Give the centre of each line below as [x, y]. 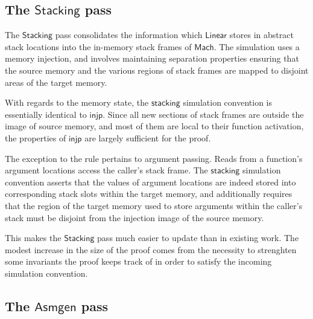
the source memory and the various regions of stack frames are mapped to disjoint [157, 70]
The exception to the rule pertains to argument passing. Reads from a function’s [154, 158]
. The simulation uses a [257, 46]
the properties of [36, 137]
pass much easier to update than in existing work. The [198, 238]
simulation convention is [227, 102]
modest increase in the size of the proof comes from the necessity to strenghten [151, 249]
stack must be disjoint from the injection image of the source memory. [134, 217]
